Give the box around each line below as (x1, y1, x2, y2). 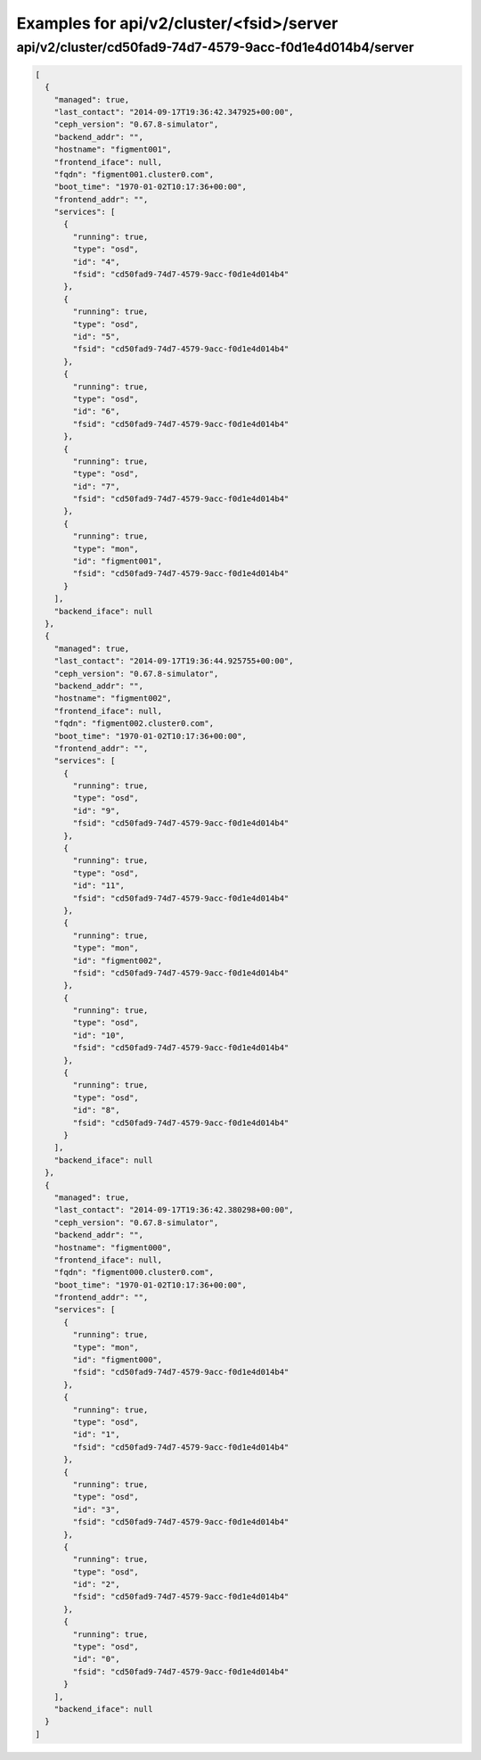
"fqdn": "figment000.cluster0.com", (53, 1267, 214, 1278)
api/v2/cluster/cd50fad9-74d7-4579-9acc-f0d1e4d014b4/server (16, 39, 414, 55)
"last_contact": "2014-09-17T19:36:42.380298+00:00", (53, 1205, 294, 1215)
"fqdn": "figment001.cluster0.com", (53, 169, 214, 179)
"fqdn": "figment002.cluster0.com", (53, 719, 214, 728)
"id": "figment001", (72, 556, 163, 566)
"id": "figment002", (72, 955, 163, 966)
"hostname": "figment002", (53, 694, 173, 703)
